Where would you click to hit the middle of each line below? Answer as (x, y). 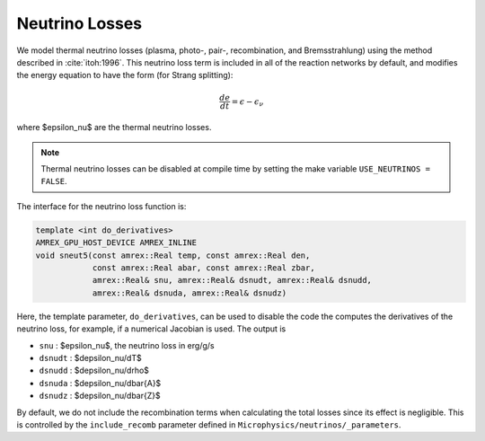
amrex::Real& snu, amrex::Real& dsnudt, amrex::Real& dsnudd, (232, 280)
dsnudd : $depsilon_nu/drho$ (94, 370)
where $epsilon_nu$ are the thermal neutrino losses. (114, 128)
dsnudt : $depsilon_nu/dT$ (91, 357)
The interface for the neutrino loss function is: (101, 206)
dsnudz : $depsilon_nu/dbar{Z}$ (100, 396)
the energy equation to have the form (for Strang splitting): (125, 75)
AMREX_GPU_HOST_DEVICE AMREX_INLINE (116, 243)
